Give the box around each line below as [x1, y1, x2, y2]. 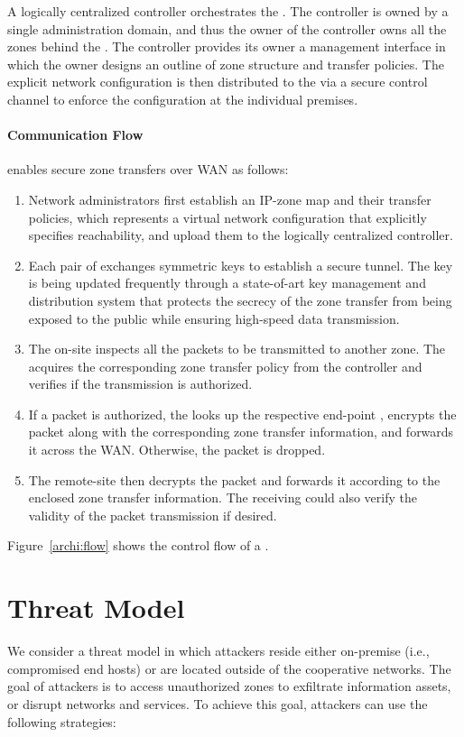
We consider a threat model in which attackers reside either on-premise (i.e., [7, 641, 430, 660]
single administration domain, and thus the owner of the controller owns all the [7, 19, 447, 38]
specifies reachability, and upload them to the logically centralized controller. [28, 226, 453, 244]
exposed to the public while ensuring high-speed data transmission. [28, 309, 400, 327]
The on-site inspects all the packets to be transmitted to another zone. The [28, 339, 446, 358]
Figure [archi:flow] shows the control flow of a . [7, 536, 269, 555]
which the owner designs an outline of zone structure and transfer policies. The [7, 54, 444, 73]
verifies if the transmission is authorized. [28, 374, 253, 393]
